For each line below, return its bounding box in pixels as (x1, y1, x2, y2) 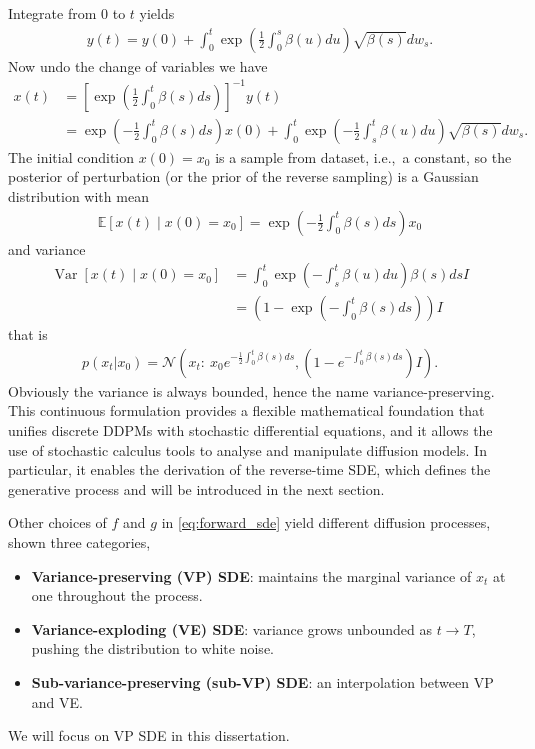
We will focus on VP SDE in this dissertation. (8, 725, 290, 746)
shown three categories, (8, 532, 151, 553)
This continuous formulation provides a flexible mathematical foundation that (8, 400, 485, 421)
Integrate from (8, 3, 97, 23)
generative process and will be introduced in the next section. (8, 478, 385, 499)
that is (8, 324, 48, 345)
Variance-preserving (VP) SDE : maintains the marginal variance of (31, 565, 472, 586)
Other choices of (8, 512, 107, 533)
